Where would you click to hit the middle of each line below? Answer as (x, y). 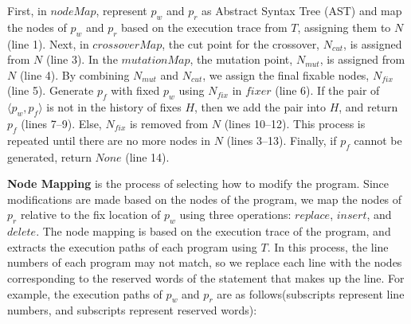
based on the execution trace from (204, 27)
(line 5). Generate (51, 90)
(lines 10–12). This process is (295, 123)
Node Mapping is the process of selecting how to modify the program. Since (198, 183)
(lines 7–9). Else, (61, 123)
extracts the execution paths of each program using (132, 246)
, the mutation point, (241, 59)
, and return (368, 107)
